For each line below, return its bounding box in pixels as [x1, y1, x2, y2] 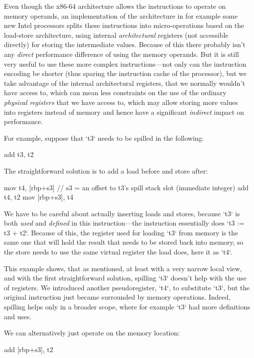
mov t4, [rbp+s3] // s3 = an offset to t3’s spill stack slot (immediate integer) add [4, 182, 249, 192]
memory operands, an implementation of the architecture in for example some [4, 10, 238, 21]
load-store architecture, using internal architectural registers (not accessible [4, 29, 229, 40]
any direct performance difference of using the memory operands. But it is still [4, 49, 239, 59]
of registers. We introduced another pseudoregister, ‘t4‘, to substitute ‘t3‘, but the [4, 282, 250, 292]
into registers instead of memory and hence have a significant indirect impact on [4, 106, 244, 117]
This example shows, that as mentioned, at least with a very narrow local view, [4, 263, 242, 273]
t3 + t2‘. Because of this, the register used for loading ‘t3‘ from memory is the [4, 227, 238, 237]
